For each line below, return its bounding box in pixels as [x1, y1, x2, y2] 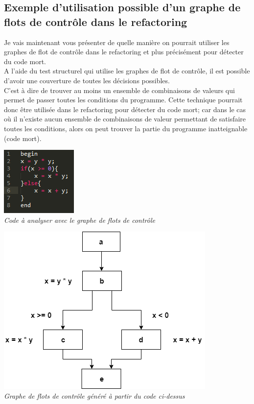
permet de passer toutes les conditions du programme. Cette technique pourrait [4, 95, 243, 105]
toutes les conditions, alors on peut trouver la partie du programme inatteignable [4, 123, 248, 133]
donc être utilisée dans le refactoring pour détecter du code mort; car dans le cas [4, 104, 246, 114]
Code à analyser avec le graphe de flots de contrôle [4, 214, 155, 225]
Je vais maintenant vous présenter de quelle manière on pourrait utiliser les [4, 37, 230, 47]
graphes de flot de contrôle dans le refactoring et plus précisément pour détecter [4, 47, 244, 57]
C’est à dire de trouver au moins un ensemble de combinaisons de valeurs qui [4, 85, 235, 95]
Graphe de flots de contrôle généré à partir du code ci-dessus [4, 390, 185, 401]
